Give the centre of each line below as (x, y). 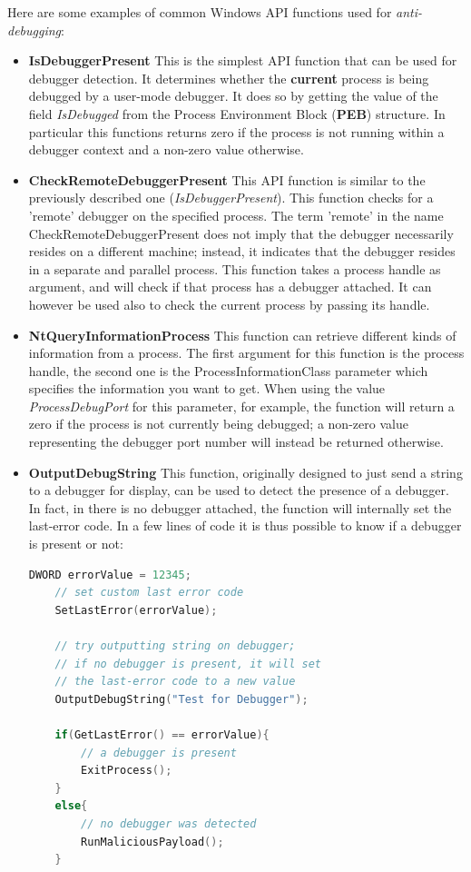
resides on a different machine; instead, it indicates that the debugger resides (242, 251)
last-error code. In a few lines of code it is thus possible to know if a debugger (245, 525)
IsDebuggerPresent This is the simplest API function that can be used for (243, 60)
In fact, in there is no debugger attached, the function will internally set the (240, 507)
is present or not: (76, 544)
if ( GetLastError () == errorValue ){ (162, 734)
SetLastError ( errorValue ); (136, 610)
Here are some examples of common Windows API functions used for (200, 12)
